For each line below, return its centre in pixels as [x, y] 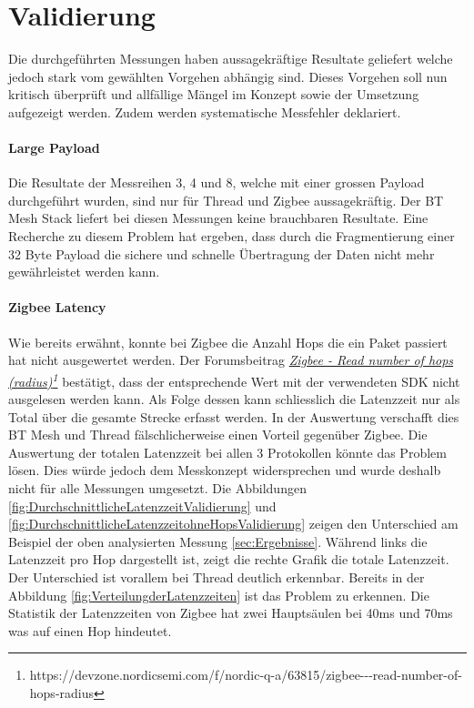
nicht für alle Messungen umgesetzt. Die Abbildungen [157, 488]
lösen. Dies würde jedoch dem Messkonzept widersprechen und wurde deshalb [225, 470]
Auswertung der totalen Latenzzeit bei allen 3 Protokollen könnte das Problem [227, 452]
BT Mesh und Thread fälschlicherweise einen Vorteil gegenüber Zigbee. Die [218, 435]
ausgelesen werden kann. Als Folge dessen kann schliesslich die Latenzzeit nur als [234, 399]
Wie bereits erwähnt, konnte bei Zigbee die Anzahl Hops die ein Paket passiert [228, 342]
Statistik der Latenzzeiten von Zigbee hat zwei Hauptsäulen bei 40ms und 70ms [231, 613]
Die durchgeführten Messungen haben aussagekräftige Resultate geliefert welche [231, 59]
